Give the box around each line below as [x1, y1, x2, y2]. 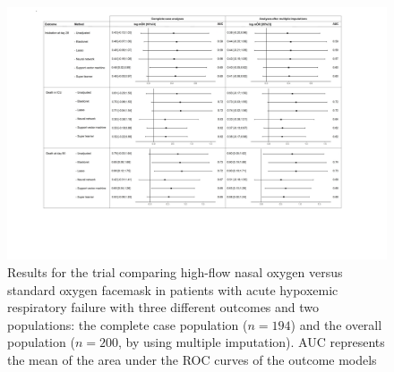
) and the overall [290, 315, 382, 334]
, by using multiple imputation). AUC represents [117, 333, 385, 351]
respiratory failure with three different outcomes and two [7, 298, 320, 317]
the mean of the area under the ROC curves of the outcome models [7, 350, 377, 368]
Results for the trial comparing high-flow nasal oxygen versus [7, 262, 343, 281]
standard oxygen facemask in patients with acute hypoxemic [7, 280, 338, 299]
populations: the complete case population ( [7, 315, 248, 334]
